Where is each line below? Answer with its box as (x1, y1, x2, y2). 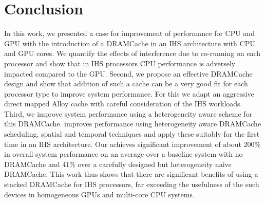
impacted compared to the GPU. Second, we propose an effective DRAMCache (4, 68, 253, 79)
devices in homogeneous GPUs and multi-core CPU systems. (4, 189, 195, 199)
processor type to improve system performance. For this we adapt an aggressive (4, 88, 254, 99)
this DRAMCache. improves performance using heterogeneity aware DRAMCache (4, 118, 261, 129)
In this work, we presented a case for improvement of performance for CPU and (4, 28, 255, 39)
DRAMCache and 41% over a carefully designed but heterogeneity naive (4, 158, 232, 169)
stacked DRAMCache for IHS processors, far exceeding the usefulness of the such (4, 179, 259, 190)
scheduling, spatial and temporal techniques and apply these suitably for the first (4, 128, 260, 139)
